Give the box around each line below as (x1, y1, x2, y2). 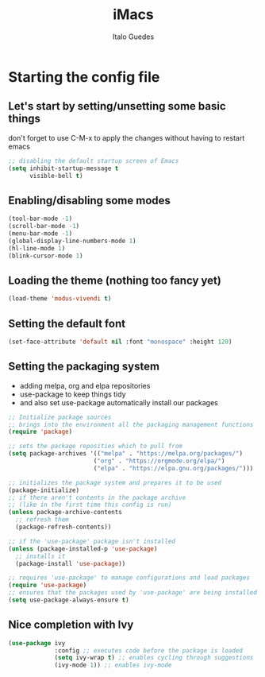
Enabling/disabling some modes (8, 193, 171, 207)
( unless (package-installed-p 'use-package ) (8, 544, 158, 553)
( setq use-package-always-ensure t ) (8, 596, 129, 604)
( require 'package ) (8, 427, 73, 436)
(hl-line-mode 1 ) (8, 244, 66, 252)
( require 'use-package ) (8, 582, 87, 590)
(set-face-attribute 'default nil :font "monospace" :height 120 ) (8, 338, 232, 346)
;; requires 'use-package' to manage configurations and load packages (8, 574, 250, 582)
